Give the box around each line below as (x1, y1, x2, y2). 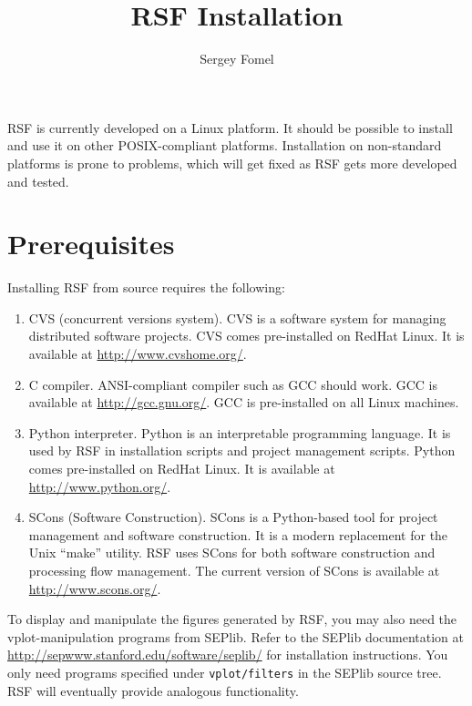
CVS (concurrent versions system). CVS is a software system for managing (28, 308, 446, 327)
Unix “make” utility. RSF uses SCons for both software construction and (28, 543, 436, 562)
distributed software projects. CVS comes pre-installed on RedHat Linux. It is (28, 326, 465, 345)
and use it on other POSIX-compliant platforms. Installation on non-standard (7, 136, 442, 155)
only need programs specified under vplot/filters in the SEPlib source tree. (7, 662, 442, 681)
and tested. (7, 171, 69, 190)
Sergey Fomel (200, 49, 274, 68)
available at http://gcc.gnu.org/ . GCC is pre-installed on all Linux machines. (28, 393, 459, 412)
